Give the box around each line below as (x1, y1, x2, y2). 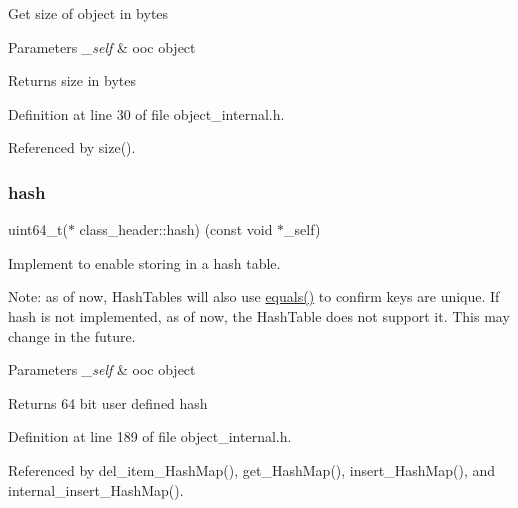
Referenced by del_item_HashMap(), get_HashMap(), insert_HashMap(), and (8, 459, 496, 480)
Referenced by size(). (8, 137, 136, 158)
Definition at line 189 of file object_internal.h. (8, 426, 292, 447)
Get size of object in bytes (8, 3, 169, 23)
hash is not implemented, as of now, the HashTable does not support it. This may (8, 305, 510, 326)
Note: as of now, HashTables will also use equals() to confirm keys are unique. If (8, 286, 500, 307)
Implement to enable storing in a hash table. (8, 252, 281, 273)
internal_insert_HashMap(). (8, 479, 184, 500)
